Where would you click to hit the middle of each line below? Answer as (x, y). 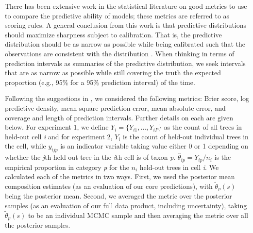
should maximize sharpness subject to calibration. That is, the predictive (113, 34)
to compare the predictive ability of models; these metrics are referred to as (117, 15)
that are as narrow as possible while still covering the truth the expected (113, 73)
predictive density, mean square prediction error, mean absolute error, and (115, 108)
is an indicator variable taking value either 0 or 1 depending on (154, 146)
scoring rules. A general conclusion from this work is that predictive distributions (126, 25)
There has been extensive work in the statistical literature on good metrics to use (126, 6)
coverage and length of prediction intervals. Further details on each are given (119, 117)
